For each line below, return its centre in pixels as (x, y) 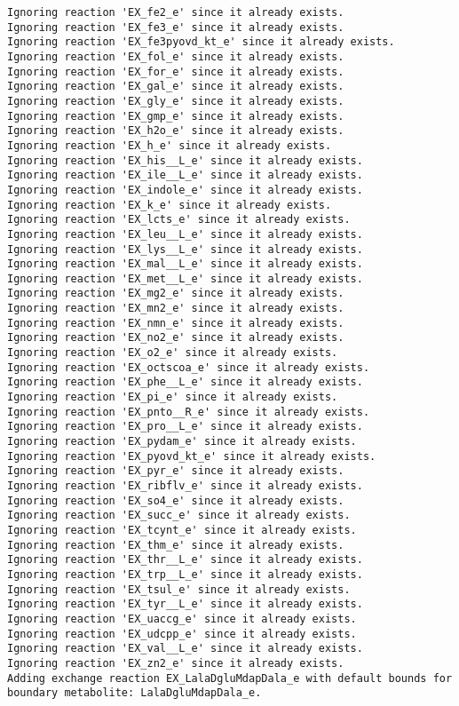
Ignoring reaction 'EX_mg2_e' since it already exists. (176, 294)
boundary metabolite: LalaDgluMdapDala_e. (135, 693)
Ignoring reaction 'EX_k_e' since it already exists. (170, 205)
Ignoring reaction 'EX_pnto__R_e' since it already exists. (189, 412)
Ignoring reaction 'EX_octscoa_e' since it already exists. (189, 367)
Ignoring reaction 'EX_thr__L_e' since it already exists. (185, 560)
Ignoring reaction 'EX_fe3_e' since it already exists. (176, 27)
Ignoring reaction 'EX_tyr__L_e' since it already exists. (185, 604)
